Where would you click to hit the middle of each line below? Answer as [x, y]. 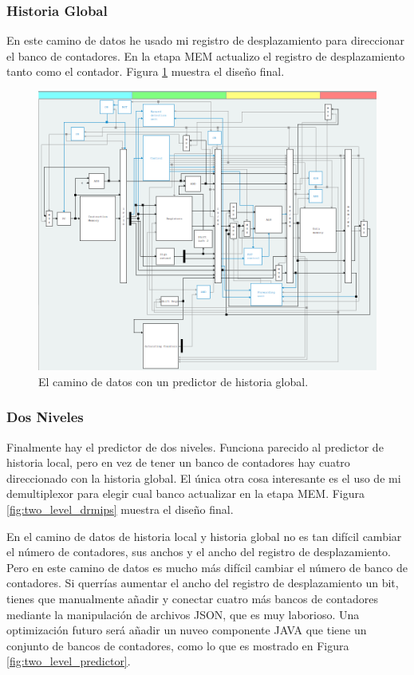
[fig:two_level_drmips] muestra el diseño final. [120, 509]
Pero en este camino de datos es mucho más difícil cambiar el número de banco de [207, 567]
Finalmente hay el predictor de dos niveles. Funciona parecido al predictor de [195, 446]
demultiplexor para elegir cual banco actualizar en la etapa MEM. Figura [186, 493]
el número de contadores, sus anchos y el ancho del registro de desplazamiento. [199, 552]
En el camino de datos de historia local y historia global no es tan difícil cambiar [204, 536]
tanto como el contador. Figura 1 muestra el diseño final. [146, 71]
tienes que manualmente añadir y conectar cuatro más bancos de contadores [192, 599]
